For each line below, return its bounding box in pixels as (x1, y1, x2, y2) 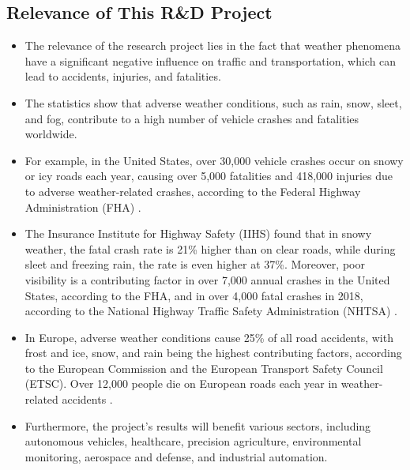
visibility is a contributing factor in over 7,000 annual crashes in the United (24, 271, 390, 288)
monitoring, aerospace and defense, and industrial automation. (24, 448, 328, 464)
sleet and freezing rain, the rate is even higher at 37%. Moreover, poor (24, 256, 365, 273)
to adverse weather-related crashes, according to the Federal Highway (24, 182, 361, 199)
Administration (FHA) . (24, 198, 141, 215)
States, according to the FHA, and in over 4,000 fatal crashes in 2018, (24, 287, 363, 303)
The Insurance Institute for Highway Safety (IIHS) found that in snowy (24, 225, 372, 242)
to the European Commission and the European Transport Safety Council (24, 359, 383, 376)
